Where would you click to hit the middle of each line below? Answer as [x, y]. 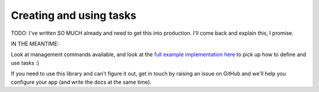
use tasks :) [25, 63]
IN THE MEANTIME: [35, 44]
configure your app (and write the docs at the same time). [81, 82]
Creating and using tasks [74, 15]
